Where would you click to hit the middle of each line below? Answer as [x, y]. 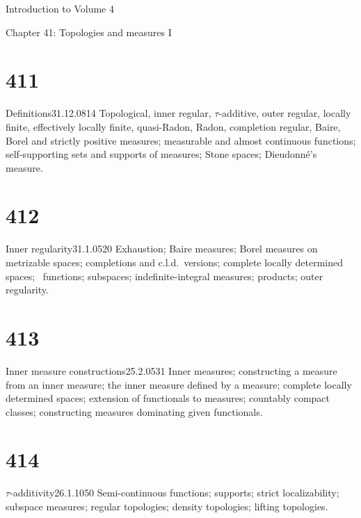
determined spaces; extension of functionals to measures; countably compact [168, 398]
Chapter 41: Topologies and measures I [89, 32]
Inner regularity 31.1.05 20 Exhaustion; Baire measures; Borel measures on [162, 249]
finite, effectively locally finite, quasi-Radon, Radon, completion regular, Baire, [173, 126]
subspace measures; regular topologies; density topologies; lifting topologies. [167, 506]
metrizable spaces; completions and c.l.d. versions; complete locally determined [175, 262]
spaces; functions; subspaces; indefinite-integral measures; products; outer [165, 276]
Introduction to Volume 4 [60, 8]
